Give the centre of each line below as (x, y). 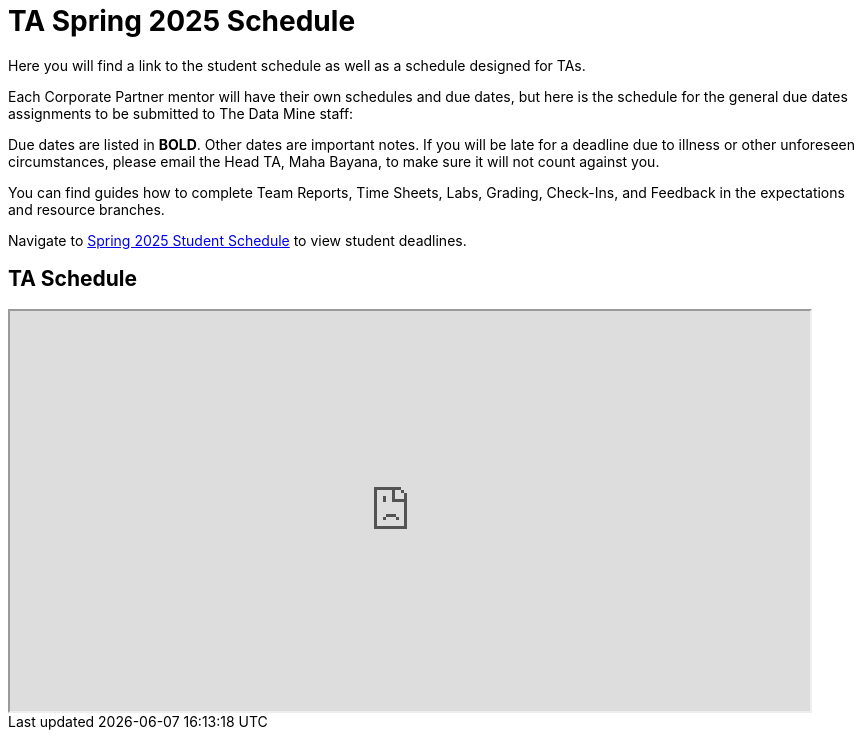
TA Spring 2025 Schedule (182, 21)
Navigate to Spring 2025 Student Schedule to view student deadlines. (237, 240)
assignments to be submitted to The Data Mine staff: (181, 113)
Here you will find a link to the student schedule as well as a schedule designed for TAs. (297, 65)
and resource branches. (86, 209)
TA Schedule (73, 279)
